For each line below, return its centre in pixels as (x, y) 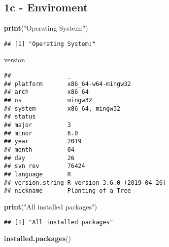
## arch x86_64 (46, 92)
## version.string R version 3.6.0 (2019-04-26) (85, 183)
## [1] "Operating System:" (50, 44)
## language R (38, 174)
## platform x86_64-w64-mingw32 (68, 84)
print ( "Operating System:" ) (46, 28)
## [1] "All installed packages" (59, 223)
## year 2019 (43, 142)
